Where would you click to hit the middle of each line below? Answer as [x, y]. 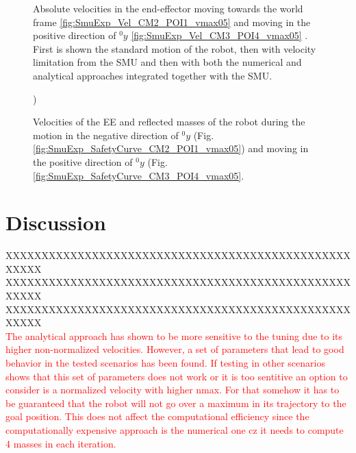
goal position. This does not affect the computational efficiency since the [157, 416]
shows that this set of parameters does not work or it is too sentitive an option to [177, 376]
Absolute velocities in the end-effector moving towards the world [168, 8]
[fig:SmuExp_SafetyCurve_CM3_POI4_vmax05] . [139, 175]
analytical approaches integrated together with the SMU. [153, 75]
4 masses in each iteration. [61, 443]
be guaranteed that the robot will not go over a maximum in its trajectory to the [176, 403]
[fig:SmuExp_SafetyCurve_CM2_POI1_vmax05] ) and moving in [171, 148]
